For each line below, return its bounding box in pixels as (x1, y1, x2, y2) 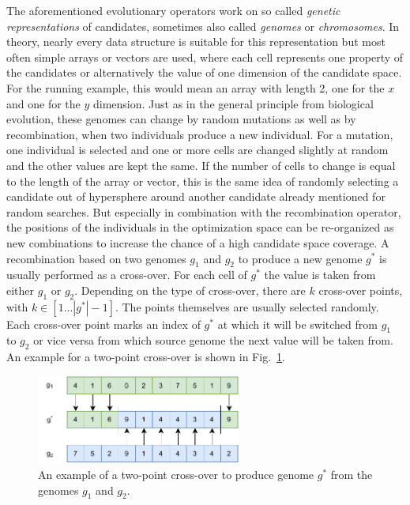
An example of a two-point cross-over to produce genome (38, 466, 314, 482)
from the (330, 466, 373, 482)
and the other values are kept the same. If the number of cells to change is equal (6, 156, 396, 173)
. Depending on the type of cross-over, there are (74, 281, 306, 298)
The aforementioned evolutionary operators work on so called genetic (6, 2, 340, 18)
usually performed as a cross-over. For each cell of (6, 266, 247, 283)
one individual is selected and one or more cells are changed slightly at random (6, 141, 389, 158)
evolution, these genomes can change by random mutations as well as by (6, 111, 356, 127)
